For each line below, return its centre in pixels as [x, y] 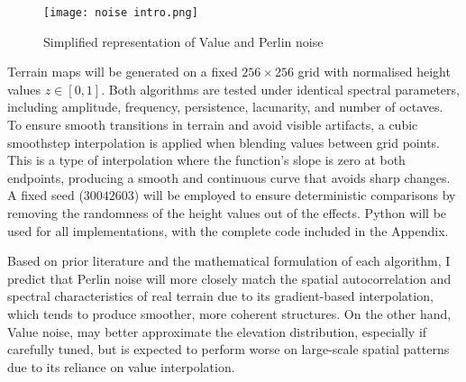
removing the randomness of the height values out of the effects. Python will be [227, 213]
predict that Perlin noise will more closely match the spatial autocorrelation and [229, 278]
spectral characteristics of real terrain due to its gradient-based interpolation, [220, 296]
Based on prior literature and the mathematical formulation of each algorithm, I [229, 261]
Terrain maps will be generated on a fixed [123, 72]
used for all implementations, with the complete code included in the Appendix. [228, 230]
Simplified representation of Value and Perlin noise [183, 41]
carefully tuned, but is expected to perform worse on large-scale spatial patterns [228, 349]
